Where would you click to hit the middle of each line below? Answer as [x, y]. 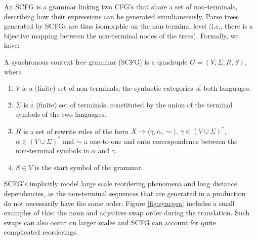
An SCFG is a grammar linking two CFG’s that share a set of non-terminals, [121, 6]
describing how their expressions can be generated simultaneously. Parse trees [122, 16]
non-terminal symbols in [52, 151]
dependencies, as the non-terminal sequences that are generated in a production [125, 193]
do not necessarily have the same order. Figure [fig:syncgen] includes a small [119, 203]
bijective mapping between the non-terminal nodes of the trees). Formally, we [121, 35]
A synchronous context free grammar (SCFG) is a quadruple [96, 61]
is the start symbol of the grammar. [89, 167]
